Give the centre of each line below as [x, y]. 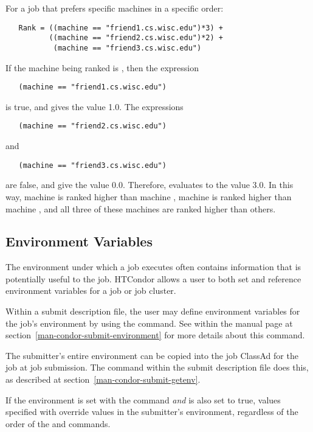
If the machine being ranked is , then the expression [102, 67]
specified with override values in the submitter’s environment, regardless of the [152, 412]
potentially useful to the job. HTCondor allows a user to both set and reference [153, 278]
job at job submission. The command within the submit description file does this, [157, 367]
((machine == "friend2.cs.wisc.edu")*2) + [136, 38]
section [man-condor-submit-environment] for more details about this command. [155, 335]
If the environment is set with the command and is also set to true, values [143, 399]
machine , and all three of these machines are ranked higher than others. [141, 208]
